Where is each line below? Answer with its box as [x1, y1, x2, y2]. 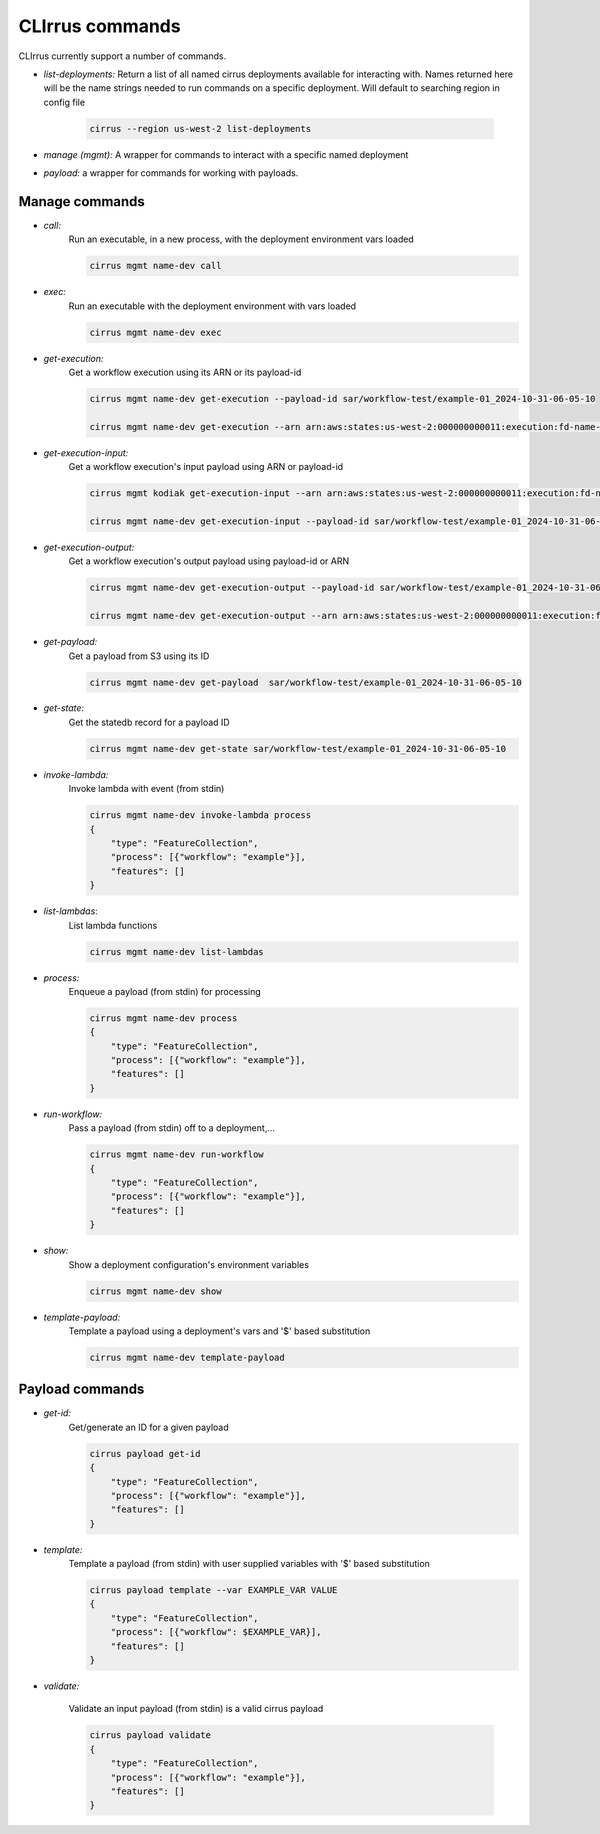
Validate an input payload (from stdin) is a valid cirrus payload [68, 1703, 324, 1715]
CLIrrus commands [18, 15, 181, 37]
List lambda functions [68, 919, 158, 931]
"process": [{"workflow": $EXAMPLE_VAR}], [110, 1626, 322, 1638]
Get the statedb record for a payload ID [68, 716, 230, 728]
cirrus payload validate [89, 1730, 212, 1741]
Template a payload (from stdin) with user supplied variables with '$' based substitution [68, 1558, 430, 1570]
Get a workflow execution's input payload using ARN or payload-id [68, 461, 344, 473]
